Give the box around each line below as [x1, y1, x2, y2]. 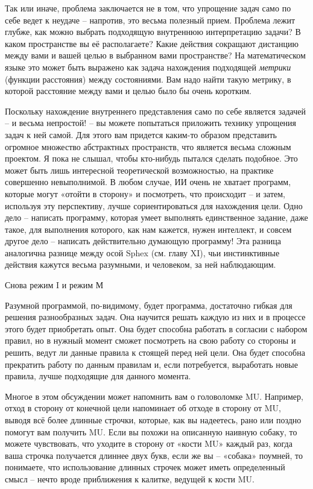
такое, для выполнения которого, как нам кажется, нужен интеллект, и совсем [5, 222, 292, 235]
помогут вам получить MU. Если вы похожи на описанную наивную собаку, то [5, 425, 297, 438]
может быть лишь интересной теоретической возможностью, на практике [5, 163, 274, 176]
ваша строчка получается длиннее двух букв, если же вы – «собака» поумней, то [5, 449, 303, 461]
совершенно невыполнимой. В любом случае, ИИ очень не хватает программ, [5, 175, 291, 188]
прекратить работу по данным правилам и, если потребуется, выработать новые [5, 358, 298, 370]
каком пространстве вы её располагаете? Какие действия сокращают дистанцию [5, 37, 299, 49]
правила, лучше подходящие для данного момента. [5, 370, 191, 382]
